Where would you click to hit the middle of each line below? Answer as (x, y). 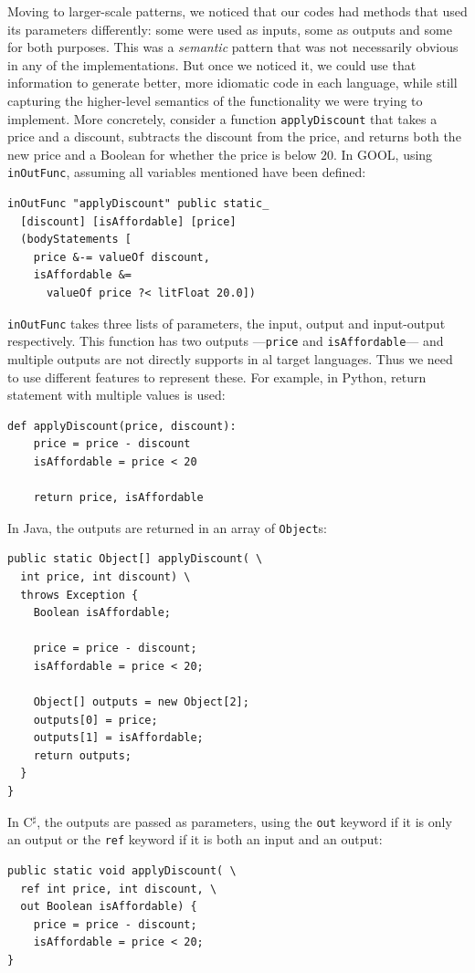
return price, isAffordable (118, 498)
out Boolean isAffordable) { (109, 907)
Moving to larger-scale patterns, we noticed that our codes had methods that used (237, 11)
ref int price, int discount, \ (119, 889)
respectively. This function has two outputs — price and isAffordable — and (226, 341)
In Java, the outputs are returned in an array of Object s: (167, 527)
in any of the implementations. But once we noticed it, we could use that (212, 64)
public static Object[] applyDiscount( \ (135, 559)
